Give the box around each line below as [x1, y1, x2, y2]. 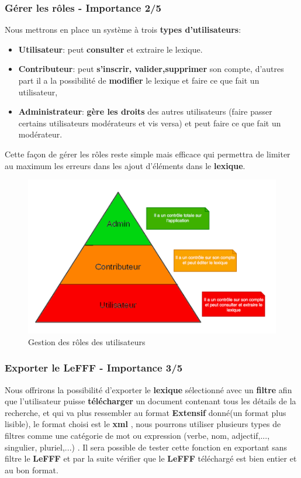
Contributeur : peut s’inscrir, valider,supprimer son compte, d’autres [18, 63, 284, 75]
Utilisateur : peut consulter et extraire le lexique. [18, 43, 203, 55]
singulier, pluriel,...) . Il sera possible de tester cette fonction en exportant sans [5, 441, 287, 453]
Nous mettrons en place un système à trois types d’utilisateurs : [5, 23, 241, 36]
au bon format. [5, 463, 58, 476]
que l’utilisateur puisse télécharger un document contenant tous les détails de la [5, 395, 296, 407]
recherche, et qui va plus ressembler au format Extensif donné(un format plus [5, 406, 286, 418]
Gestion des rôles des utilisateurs [28, 335, 146, 348]
